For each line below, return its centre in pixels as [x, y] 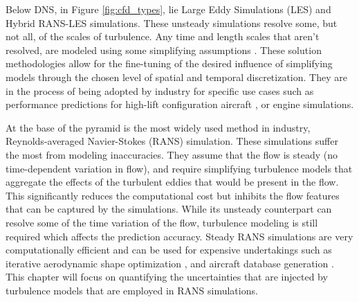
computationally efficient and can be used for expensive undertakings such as [169, 250]
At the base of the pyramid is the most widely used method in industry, [158, 127]
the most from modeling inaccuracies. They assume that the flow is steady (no [172, 154]
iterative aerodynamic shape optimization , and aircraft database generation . [170, 263]
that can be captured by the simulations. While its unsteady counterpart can [169, 209]
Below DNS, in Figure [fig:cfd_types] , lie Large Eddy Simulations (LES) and [168, 9]
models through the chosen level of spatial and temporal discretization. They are [176, 77]
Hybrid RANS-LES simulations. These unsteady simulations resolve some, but [172, 23]
